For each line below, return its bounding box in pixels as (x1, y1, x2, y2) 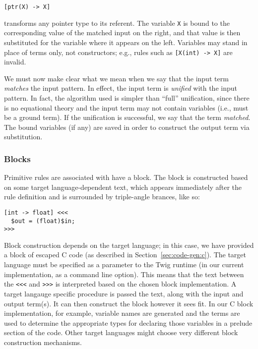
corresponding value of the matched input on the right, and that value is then (4, 27, 241, 38)
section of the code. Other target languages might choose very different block (4, 327, 238, 338)
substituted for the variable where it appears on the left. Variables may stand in (4, 37, 248, 47)
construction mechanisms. (4, 337, 82, 347)
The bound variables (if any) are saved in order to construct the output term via (4, 121, 250, 132)
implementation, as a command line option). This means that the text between (4, 269, 244, 279)
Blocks (4, 152, 31, 165)
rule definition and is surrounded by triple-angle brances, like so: (4, 191, 200, 202)
